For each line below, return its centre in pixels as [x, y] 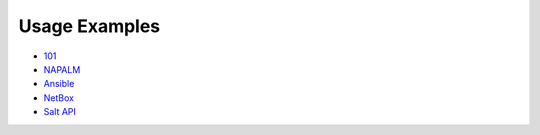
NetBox [59, 97]
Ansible [59, 84]
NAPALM [62, 69]
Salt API [60, 112]
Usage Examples [89, 26]
